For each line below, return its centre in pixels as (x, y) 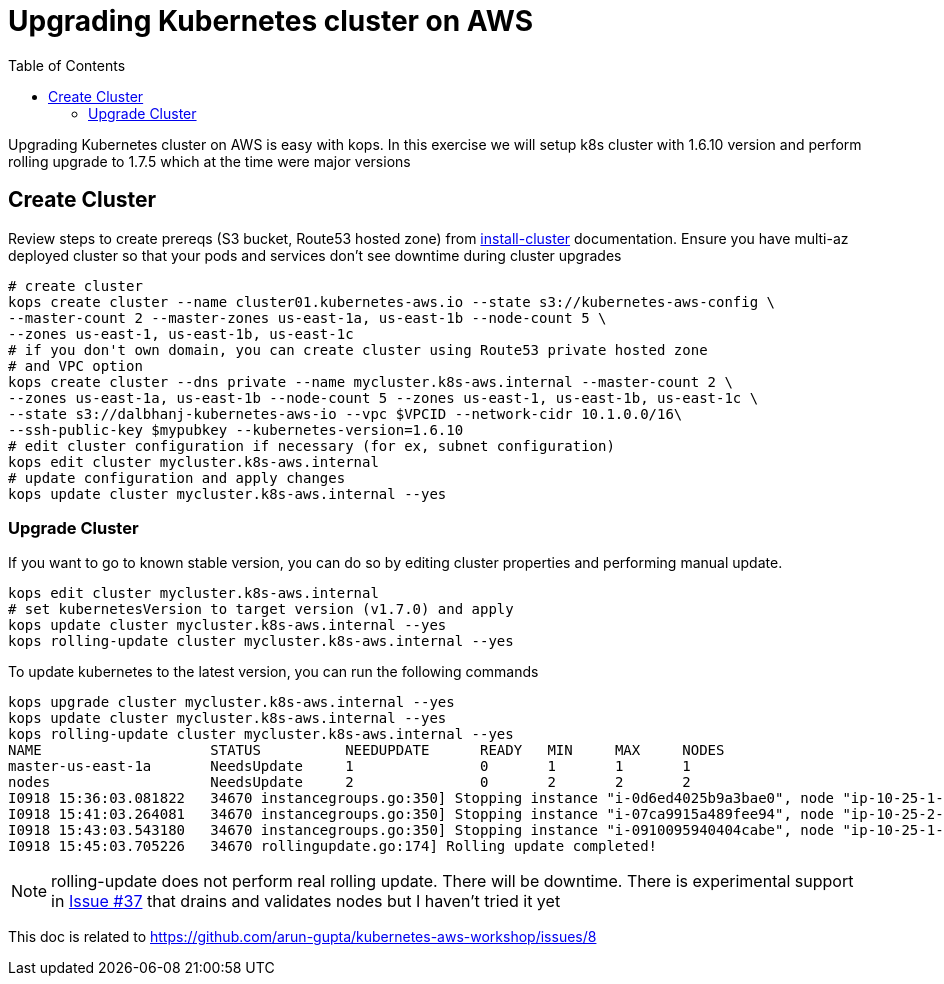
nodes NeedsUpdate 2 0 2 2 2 (349, 782)
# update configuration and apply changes (177, 477)
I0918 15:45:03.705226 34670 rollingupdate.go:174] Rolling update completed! (333, 846)
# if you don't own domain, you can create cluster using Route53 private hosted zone (358, 349)
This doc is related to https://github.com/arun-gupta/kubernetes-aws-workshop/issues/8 (302, 937)
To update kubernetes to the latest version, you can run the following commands (273, 672)
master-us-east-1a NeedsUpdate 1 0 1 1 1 (349, 766)
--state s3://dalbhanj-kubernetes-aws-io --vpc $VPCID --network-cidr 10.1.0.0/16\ (345, 413)
